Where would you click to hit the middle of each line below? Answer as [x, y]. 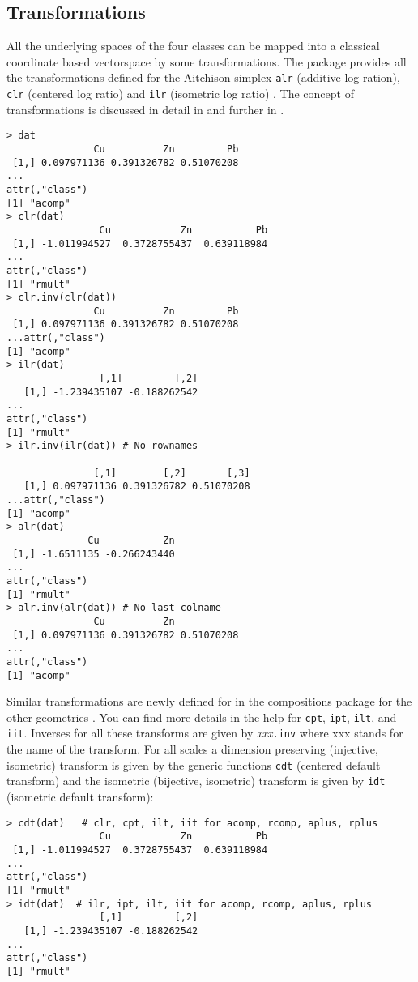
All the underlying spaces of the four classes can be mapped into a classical [193, 46]
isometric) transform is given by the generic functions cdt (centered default [194, 764]
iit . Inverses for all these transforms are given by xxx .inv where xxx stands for [205, 733]
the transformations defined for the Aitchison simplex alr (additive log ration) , [203, 77]
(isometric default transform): [80, 797]
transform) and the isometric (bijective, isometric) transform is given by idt [196, 781]
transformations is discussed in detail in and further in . [145, 109]
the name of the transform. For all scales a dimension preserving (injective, [192, 749]
